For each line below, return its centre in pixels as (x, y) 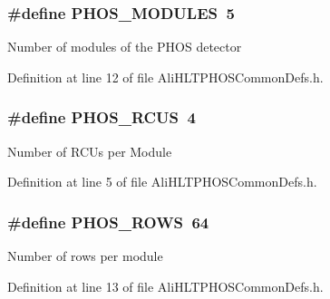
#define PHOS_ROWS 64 (108, 222)
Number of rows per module (85, 256)
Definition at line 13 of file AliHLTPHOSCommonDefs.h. (165, 286)
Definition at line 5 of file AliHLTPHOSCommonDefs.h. (162, 182)
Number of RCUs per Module (90, 151)
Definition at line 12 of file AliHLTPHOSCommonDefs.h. (165, 77)
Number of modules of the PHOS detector (125, 47)
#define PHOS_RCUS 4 (102, 117)
